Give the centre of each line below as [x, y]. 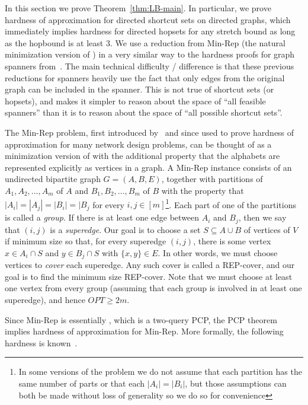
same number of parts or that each [81, 383]
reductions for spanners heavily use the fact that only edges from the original [145, 77]
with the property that [203, 190]
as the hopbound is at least [54, 42]
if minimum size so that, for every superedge [86, 241]
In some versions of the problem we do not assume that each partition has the [160, 371]
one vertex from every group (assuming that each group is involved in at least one [153, 288]
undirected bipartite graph [53, 179]
